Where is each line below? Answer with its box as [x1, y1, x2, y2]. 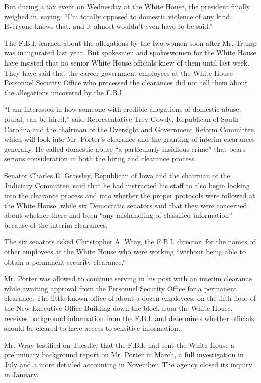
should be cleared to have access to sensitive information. [4, 323, 181, 333]
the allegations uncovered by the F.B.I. [4, 87, 124, 97]
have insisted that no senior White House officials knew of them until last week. [4, 57, 250, 68]
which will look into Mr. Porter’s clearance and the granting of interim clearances [4, 134, 255, 144]
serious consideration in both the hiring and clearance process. [4, 153, 196, 164]
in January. [4, 369, 39, 379]
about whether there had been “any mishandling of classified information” [4, 210, 232, 220]
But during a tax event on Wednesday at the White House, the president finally [4, 1, 250, 11]
